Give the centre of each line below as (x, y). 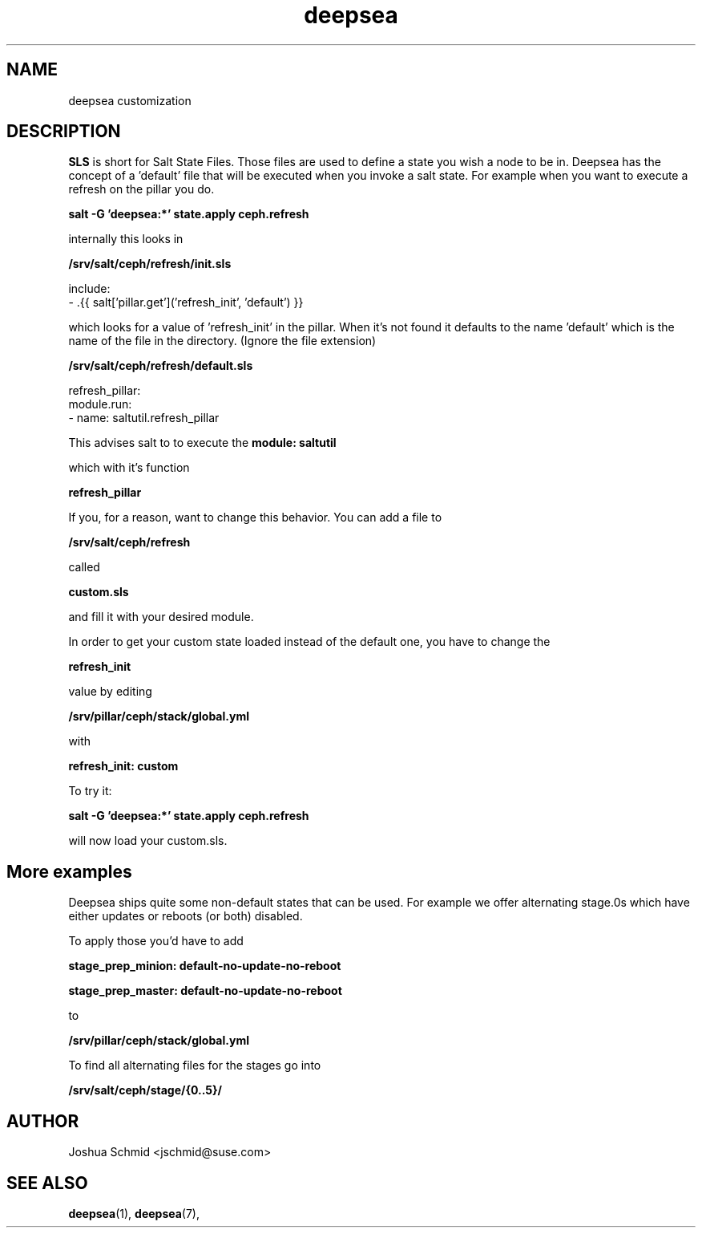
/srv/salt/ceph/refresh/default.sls (161, 366)
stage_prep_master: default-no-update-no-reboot (205, 991)
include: (89, 289)
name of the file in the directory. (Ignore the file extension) (222, 341)
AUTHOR (43, 1121)
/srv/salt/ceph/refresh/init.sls (150, 264)
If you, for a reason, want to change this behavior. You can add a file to (255, 518)
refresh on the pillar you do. (141, 189)
